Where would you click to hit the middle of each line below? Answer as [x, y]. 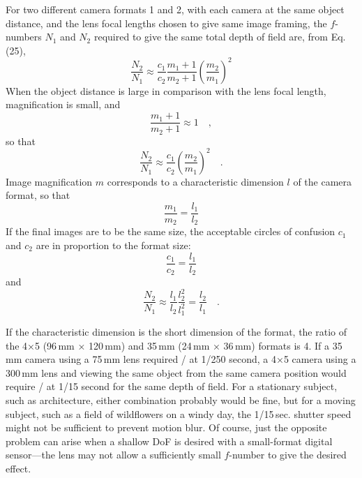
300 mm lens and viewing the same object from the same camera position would [176, 372]
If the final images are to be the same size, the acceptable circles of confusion [171, 231]
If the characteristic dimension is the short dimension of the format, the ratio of [176, 332]
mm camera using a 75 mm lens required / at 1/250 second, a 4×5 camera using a [181, 359]
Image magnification [49, 181]
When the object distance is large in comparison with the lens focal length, [166, 90]
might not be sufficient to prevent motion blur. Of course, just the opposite [166, 427]
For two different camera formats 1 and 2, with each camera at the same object [175, 9]
